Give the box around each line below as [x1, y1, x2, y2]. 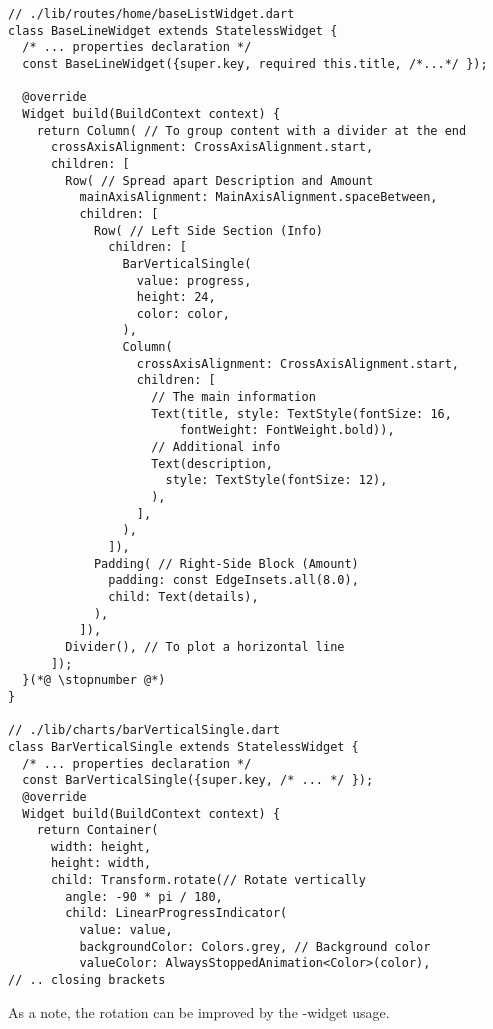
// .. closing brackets [8, 973, 166, 988]
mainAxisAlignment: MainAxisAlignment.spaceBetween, [79, 190, 438, 205]
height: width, [50, 856, 152, 871]
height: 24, [136, 290, 216, 305]
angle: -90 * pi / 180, [65, 889, 223, 904]
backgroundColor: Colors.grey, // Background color [79, 939, 431, 954]
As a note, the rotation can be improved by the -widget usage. [8, 1001, 390, 1022]
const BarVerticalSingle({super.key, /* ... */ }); [22, 773, 374, 788]
